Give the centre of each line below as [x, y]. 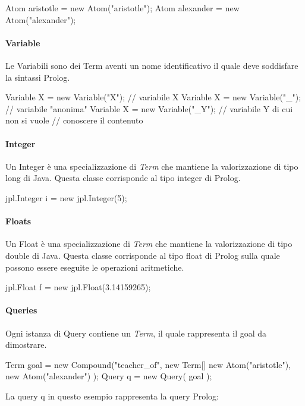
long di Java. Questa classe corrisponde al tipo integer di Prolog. [123, 178]
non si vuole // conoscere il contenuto [74, 120]
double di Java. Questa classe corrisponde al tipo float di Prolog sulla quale [143, 255]
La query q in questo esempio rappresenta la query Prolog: [112, 396]
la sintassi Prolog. [38, 77]
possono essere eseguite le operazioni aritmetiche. [95, 267]
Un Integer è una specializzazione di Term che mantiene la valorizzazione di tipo [152, 166]
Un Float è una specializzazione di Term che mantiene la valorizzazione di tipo [149, 244]
